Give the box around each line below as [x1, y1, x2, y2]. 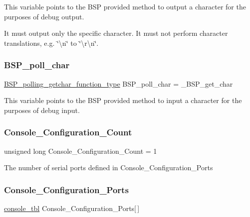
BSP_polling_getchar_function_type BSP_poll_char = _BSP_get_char [4, 78, 233, 89]
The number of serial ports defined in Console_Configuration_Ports [4, 162, 213, 173]
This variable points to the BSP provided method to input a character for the [4, 95, 242, 106]
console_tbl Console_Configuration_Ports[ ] [4, 203, 140, 213]
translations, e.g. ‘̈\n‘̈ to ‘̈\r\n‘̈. [4, 37, 99, 48]
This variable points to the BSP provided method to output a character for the [4, 1, 246, 11]
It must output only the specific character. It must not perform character [4, 28, 228, 38]
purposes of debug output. [4, 11, 84, 21]
